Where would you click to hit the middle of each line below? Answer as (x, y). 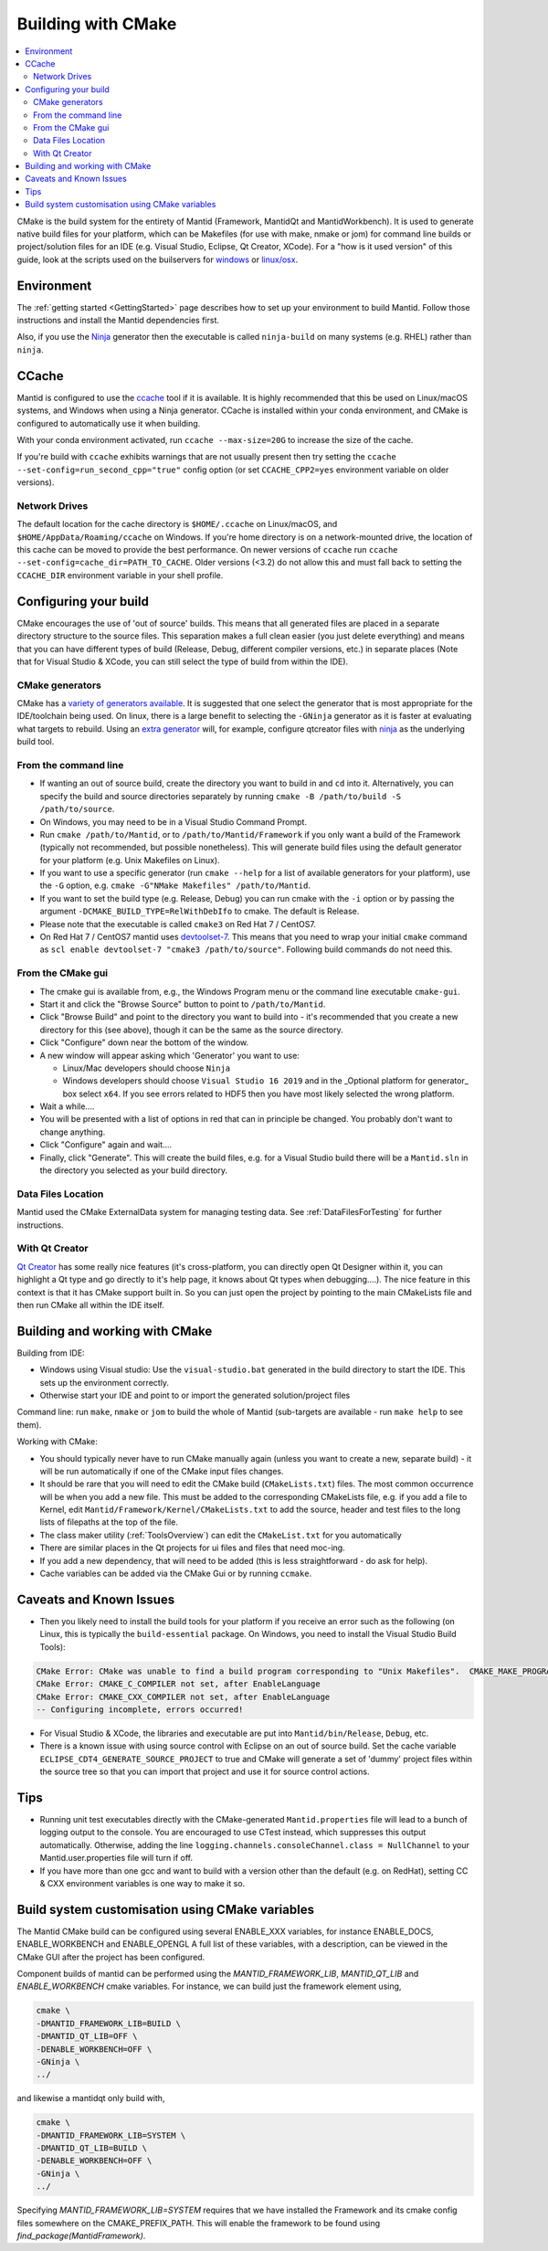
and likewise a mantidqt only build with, (91, 2098)
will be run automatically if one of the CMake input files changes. (162, 1471)
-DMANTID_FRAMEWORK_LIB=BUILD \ (109, 2023)
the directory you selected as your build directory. (134, 1170)
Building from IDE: (51, 1353)
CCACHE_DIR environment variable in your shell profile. (120, 575)
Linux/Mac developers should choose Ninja (147, 1068)
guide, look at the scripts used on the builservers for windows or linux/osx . (158, 259)
